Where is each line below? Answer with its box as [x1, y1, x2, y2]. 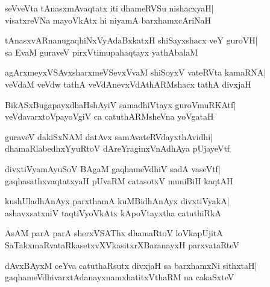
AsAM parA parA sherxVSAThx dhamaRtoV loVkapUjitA [5, 227, 223, 239]
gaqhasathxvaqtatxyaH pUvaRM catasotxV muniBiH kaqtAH [5, 174, 233, 187]
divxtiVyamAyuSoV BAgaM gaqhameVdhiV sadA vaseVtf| [5, 162, 221, 175]
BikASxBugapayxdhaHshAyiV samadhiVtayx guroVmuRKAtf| [5, 98, 236, 111]
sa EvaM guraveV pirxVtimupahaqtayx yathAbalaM [5, 45, 198, 58]
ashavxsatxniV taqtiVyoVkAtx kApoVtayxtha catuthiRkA [5, 206, 221, 219]
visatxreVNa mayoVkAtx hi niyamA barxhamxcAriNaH [5, 13, 212, 26]
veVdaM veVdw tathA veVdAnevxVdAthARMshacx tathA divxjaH [5, 77, 251, 90]
